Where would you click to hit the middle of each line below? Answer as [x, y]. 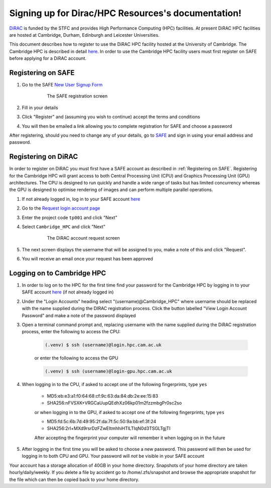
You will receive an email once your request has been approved [87, 259]
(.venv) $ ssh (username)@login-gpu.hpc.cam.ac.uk [109, 371]
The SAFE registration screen [77, 96]
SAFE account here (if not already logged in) [68, 292]
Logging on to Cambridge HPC [58, 273]
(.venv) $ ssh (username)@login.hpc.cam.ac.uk [103, 345]
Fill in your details [40, 108]
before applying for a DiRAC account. [48, 58]
